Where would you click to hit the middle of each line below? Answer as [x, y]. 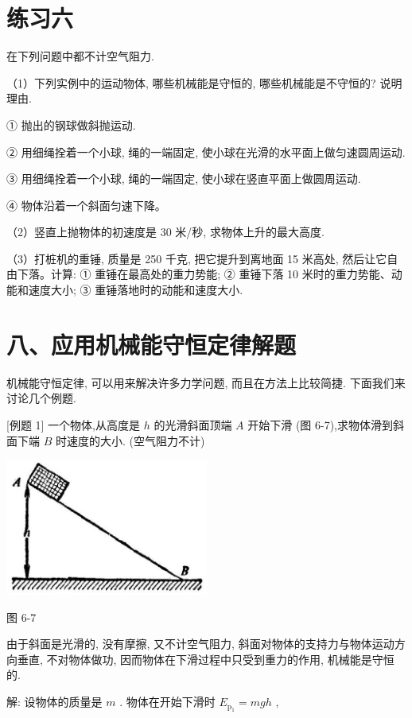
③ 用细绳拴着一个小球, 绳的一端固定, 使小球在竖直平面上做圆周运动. [184, 179]
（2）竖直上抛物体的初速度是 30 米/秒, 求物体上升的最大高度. [165, 232]
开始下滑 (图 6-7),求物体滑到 [321, 424]
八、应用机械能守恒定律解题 [152, 344]
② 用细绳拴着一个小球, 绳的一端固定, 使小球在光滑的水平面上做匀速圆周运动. [206, 151]
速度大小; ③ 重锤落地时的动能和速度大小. [136, 290]
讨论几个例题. [41, 398]
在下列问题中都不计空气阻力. [80, 56]
